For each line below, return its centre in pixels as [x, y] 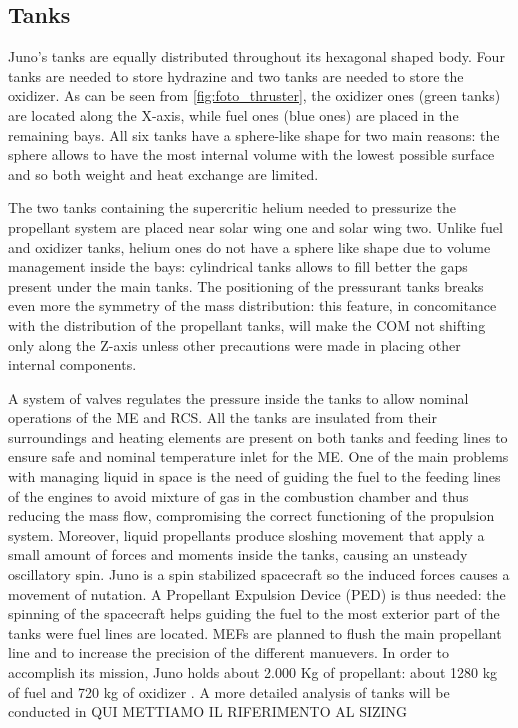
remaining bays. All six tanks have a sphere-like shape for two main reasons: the [254, 134]
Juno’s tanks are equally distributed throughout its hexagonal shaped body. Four [256, 56]
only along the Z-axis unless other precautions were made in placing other [234, 344]
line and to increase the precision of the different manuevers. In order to [229, 652]
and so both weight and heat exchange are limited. [163, 173]
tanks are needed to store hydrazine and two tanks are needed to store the [236, 75]
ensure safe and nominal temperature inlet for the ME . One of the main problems [258, 456]
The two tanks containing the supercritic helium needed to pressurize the [232, 207]
